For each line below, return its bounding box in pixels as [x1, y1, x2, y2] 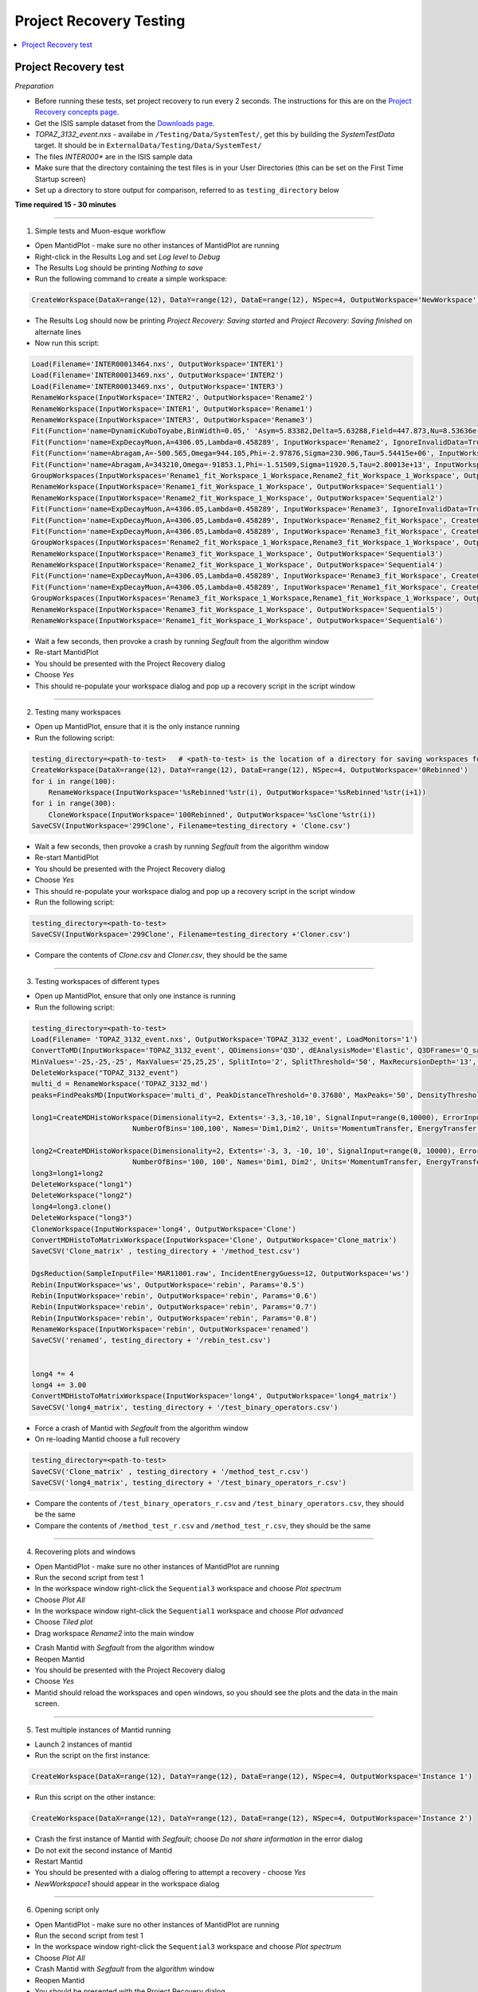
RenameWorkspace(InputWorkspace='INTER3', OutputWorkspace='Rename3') [31, 415, 314, 424]
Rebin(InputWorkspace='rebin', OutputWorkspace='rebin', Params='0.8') [31, 1313, 318, 1323]
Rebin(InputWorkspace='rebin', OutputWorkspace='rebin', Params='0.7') [31, 1303, 318, 1312]
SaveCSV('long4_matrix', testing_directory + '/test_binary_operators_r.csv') [31, 1478, 347, 1487]
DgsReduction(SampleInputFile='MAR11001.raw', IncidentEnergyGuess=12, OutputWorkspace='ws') [31, 1269, 410, 1278]
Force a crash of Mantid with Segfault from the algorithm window [34, 1423, 249, 1433]
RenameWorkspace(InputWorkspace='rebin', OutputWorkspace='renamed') [31, 1325, 309, 1334]
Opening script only [34, 1905, 100, 1915]
